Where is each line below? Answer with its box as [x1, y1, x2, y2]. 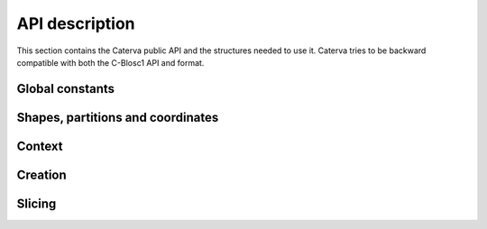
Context [16, 138, 63, 153]
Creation [16, 167, 67, 182]
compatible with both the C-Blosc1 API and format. [16, 57, 205, 68]
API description [16, 14, 135, 33]
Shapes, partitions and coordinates [16, 109, 219, 125]
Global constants [16, 81, 115, 96]
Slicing [16, 196, 57, 211]
